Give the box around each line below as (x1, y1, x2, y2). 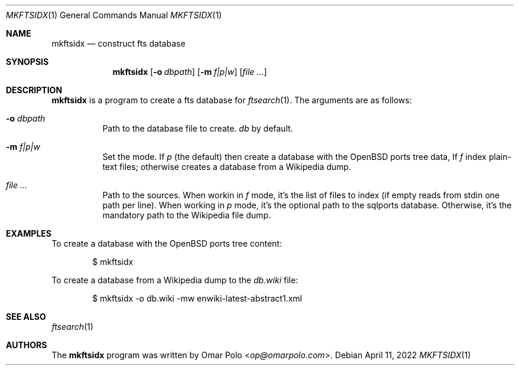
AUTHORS (6, 340, 47, 350)
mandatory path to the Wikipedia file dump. (102, 210, 271, 220)
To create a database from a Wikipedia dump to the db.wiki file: (51, 275, 299, 285)
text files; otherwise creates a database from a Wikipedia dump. (102, 162, 351, 172)
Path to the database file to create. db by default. (102, 123, 293, 133)
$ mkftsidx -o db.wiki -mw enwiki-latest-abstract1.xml (92, 293, 302, 303)
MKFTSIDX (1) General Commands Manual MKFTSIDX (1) (6, 10, 222, 20)
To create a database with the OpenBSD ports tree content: (51, 238, 282, 248)
